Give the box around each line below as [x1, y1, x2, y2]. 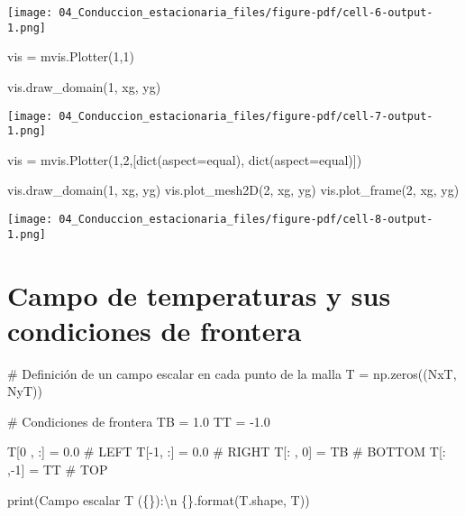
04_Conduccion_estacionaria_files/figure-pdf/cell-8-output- [59, 213, 433, 226]
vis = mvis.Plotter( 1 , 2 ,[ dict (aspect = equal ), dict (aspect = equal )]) [7, 150, 362, 169]
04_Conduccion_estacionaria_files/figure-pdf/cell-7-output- [59, 109, 433, 123]
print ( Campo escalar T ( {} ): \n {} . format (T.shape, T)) [7, 490, 310, 509]
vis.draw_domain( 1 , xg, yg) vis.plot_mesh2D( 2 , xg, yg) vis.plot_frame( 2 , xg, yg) [7, 180, 460, 199]
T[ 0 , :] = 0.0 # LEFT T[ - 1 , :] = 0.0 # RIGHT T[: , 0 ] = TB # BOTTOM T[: [7, 442, 446, 461]
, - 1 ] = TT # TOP [7, 460, 108, 478]
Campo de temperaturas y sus [7, 276, 391, 313]
